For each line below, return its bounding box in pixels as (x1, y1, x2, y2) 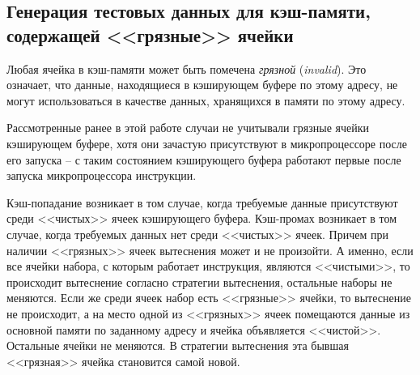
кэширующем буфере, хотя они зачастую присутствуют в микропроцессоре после (6, 134, 408, 151)
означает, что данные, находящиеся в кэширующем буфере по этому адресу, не (6, 76, 398, 93)
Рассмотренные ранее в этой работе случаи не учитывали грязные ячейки (6, 119, 370, 136)
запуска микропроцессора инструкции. (6, 167, 197, 184)
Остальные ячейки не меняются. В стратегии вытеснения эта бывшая (6, 337, 349, 354)
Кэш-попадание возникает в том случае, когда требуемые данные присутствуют (6, 194, 398, 211)
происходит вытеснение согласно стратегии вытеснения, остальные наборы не (6, 273, 392, 290)
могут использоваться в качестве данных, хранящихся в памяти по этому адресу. (6, 92, 405, 109)
